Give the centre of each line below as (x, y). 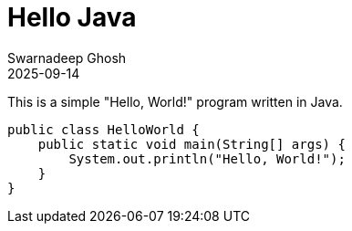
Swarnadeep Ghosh (67, 58)
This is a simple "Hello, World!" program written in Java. (175, 101)
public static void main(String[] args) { (192, 144)
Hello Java (72, 17)
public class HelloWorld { (104, 129)
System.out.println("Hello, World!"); (207, 158)
